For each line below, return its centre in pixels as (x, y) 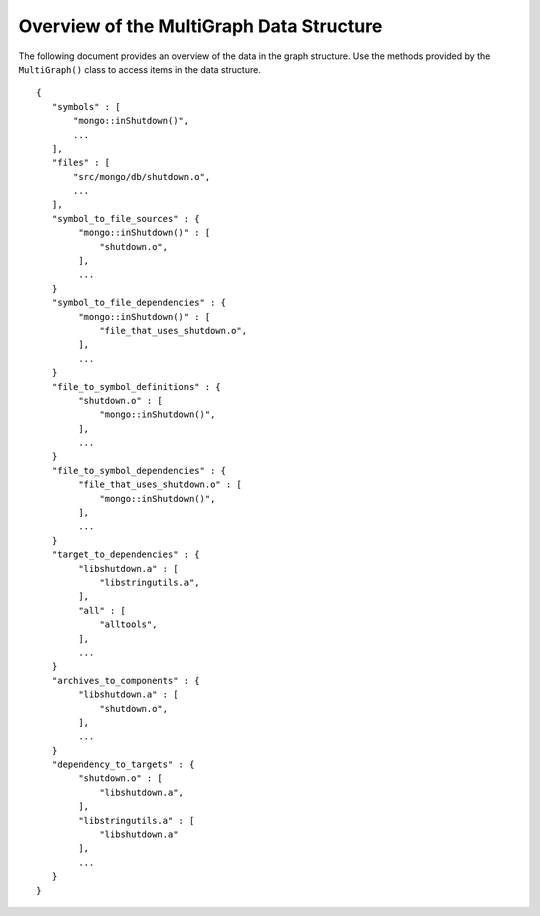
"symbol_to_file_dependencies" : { (139, 303)
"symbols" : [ (86, 106)
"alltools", (128, 624)
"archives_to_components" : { (125, 680)
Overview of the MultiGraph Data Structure (200, 26)
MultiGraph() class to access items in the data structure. (140, 69)
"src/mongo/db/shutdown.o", (142, 176)
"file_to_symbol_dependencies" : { (139, 470)
